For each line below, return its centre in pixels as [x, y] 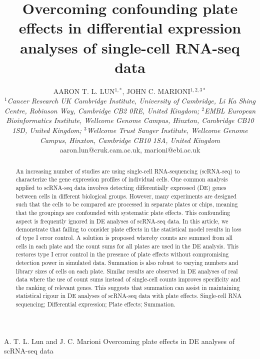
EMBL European [230, 110]
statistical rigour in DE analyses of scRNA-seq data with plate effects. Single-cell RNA [129, 296]
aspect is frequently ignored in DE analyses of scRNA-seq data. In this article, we [122, 221]
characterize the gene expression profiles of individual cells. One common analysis [122, 179]
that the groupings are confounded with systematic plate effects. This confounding [123, 212]
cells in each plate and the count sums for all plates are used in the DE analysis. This [127, 246]
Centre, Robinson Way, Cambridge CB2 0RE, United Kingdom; [102, 110]
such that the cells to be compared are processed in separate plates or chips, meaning [127, 204]
